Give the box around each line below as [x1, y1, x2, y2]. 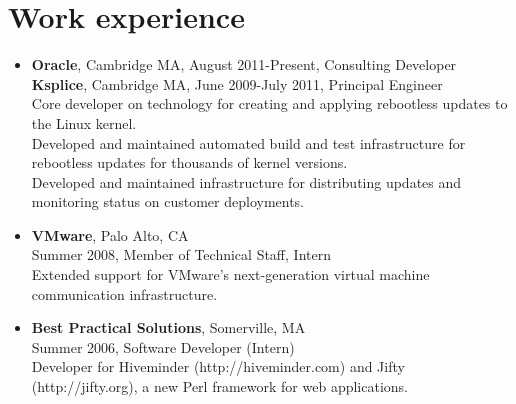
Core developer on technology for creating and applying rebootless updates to [31, 93, 508, 114]
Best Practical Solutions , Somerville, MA [31, 317, 306, 338]
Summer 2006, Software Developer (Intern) [31, 336, 295, 357]
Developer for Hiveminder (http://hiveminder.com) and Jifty [31, 356, 405, 377]
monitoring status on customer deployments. [31, 191, 305, 212]
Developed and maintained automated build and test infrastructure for [31, 132, 466, 153]
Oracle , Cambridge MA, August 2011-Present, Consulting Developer [31, 54, 457, 75]
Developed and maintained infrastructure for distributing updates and [31, 171, 462, 192]
